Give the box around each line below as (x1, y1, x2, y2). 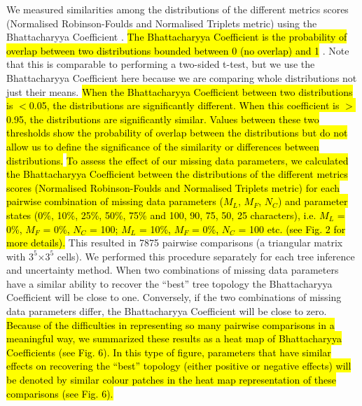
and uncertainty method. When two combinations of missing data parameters (6, 262, 339, 277)
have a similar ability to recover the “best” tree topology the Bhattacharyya (6, 276, 333, 290)
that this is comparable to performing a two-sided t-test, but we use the (6, 57, 315, 71)
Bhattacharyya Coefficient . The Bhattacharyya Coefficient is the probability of (6, 29, 347, 44)
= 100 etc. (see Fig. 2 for (238, 221, 346, 236)
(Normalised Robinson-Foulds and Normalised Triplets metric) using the (6, 15, 317, 30)
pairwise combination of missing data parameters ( (6, 194, 223, 209)
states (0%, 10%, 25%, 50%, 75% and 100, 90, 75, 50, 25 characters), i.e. (6, 207, 316, 222)
